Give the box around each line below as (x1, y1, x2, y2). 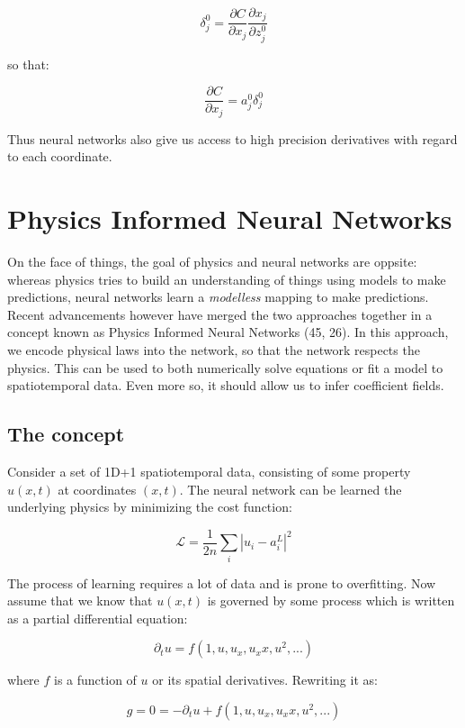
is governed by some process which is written (207, 591, 455, 610)
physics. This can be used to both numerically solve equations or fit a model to (7, 358, 443, 377)
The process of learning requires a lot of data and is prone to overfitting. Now (7, 573, 436, 592)
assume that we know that (7, 591, 153, 610)
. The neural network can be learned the (179, 479, 402, 498)
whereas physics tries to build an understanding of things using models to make (7, 269, 446, 288)
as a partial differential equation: (7, 608, 188, 627)
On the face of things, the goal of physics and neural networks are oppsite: (7, 251, 417, 270)
